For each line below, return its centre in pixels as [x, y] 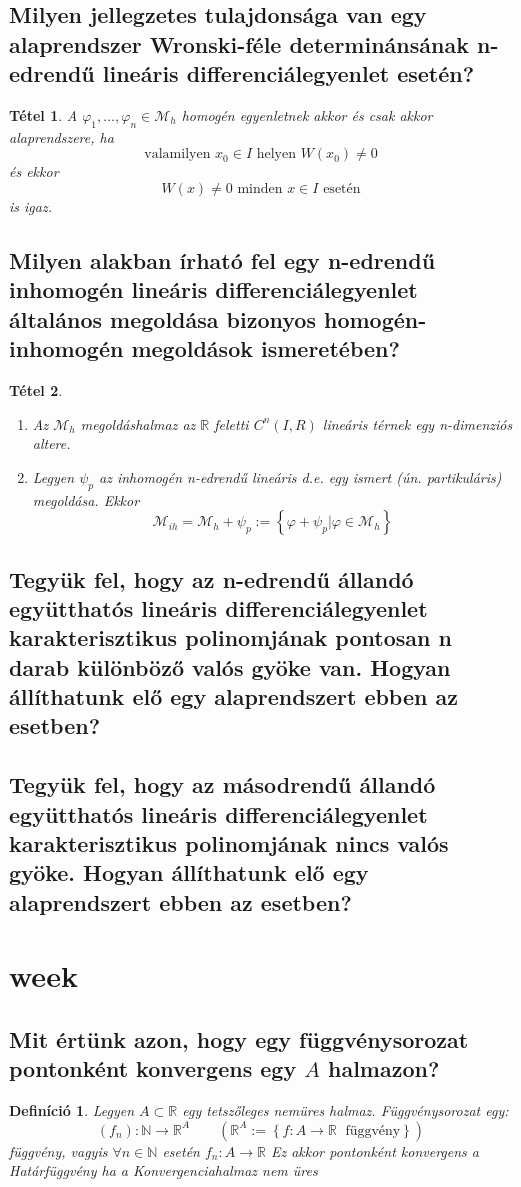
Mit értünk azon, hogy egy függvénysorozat [239, 1038]
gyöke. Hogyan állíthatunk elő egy [189, 872]
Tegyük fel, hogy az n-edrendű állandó [211, 578]
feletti [231, 423]
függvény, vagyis [58, 1150]
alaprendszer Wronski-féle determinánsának [239, 43]
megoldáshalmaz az [138, 423]
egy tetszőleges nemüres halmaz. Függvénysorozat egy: [345, 1110]
